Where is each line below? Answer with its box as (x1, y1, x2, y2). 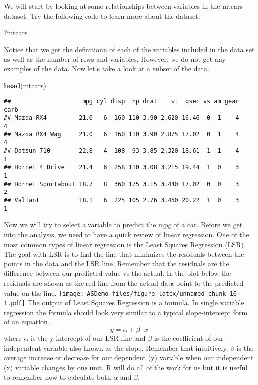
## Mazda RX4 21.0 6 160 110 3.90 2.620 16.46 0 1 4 (4, 114, 239, 122)
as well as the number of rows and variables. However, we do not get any (4, 54, 226, 64)
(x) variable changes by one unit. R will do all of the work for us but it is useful (4, 362, 248, 372)
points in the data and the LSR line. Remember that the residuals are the (4, 258, 229, 268)
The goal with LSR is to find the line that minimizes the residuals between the (4, 249, 244, 259)
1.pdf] (4, 300, 25, 307)
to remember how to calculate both (4, 372, 111, 382)
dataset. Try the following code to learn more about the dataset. (4, 10, 200, 21)
